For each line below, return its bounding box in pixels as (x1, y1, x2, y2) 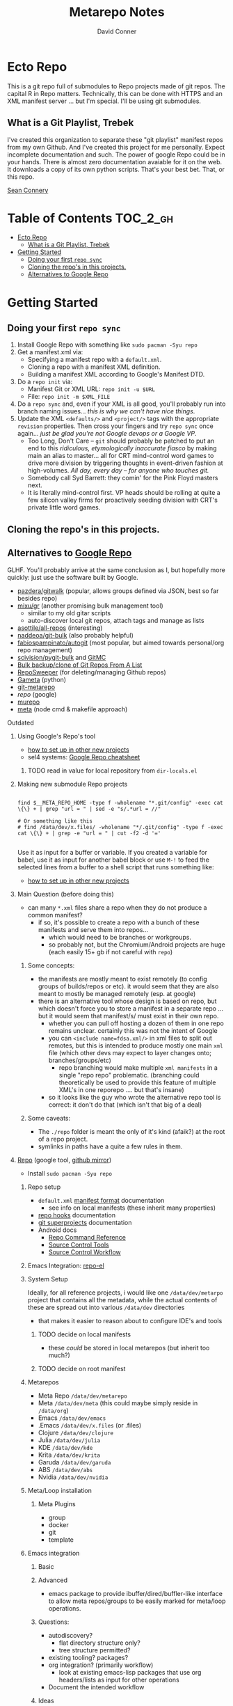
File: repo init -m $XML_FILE (27, 393, 111, 401)
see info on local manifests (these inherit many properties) (48, 1203, 216, 1212)
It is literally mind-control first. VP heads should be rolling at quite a (27, 489, 220, 497)
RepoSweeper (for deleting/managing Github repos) (17, 668, 167, 676)
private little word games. (27, 503, 101, 512)
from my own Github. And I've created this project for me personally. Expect (7, 143, 225, 151)
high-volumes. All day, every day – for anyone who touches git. (27, 466, 209, 475)
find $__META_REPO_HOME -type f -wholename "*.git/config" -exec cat (17, 799, 224, 806)
